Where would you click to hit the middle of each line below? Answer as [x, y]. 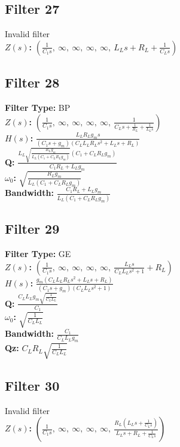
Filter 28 [32, 82]
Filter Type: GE [38, 253]
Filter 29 [32, 229]
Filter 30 [32, 385]
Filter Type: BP [38, 107]
